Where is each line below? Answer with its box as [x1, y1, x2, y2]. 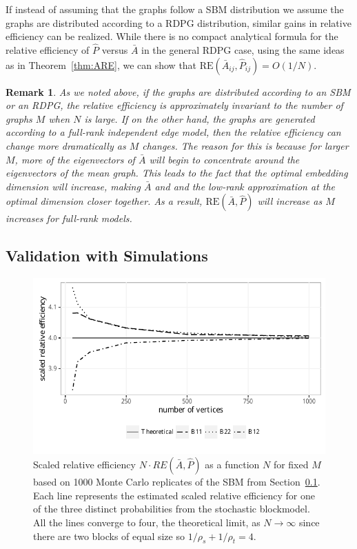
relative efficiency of [6, 43, 90, 57]
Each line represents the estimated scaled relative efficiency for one [33, 488, 315, 502]
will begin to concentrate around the [149, 152, 300, 166]
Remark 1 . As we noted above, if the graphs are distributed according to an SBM [6, 84, 351, 99]
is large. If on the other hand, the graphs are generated [84, 111, 315, 126]
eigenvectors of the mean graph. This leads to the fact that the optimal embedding [6, 166, 348, 180]
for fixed [273, 457, 309, 472]
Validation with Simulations [6, 245, 208, 266]
